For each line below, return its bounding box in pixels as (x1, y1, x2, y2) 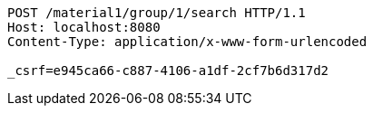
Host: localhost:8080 (7, 20, 161, 34)
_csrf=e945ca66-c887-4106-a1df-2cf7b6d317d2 (7, 63, 329, 78)
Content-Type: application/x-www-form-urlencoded (7, 34, 368, 49)
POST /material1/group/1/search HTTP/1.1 (7, 5, 306, 20)
